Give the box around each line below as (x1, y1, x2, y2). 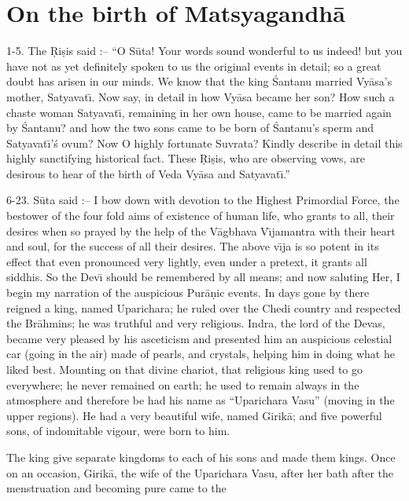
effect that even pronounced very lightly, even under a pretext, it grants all (6, 253, 367, 269)
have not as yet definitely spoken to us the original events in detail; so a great (6, 57, 381, 74)
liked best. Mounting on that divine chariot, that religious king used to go (6, 361, 363, 377)
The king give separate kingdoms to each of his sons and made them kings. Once (6, 448, 396, 465)
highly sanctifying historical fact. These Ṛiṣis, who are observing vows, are (6, 150, 365, 166)
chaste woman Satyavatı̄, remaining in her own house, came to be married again (6, 104, 392, 120)
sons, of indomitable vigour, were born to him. (6, 422, 230, 439)
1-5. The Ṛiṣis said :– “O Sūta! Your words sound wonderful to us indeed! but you (6, 42, 403, 59)
